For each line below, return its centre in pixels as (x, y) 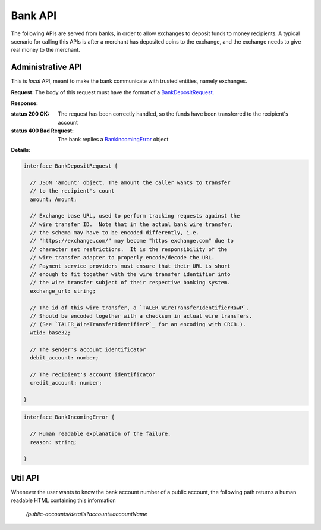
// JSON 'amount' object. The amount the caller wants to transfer (130, 182)
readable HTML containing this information (63, 500)
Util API (25, 478)
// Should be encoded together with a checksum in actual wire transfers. (141, 316)
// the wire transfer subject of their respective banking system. (130, 283)
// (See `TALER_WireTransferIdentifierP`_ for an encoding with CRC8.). (138, 324)
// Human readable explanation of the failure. (100, 434)
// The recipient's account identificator (93, 374)
